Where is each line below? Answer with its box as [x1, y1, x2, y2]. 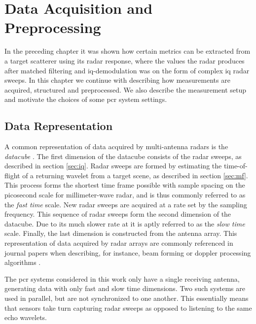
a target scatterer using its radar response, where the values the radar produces [4, 55, 245, 65]
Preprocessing [4, 17, 101, 37]
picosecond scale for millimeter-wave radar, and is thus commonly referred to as [4, 190, 246, 200]
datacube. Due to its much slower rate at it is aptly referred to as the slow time [4, 218, 245, 228]
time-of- [223, 161, 248, 171]
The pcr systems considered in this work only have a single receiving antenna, [4, 273, 240, 284]
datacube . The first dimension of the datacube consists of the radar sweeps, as [4, 151, 242, 161]
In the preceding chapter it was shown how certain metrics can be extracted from [4, 46, 251, 56]
